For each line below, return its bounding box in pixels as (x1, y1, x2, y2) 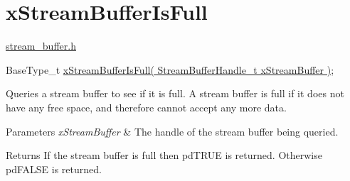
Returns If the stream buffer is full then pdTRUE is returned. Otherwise (6, 148, 322, 163)
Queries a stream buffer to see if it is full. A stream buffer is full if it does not (6, 86, 344, 101)
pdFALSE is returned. (6, 161, 102, 176)
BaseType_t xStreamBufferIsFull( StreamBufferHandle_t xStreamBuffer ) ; (6, 62, 334, 77)
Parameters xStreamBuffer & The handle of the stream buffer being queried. (6, 124, 339, 138)
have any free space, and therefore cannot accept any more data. (6, 99, 287, 114)
